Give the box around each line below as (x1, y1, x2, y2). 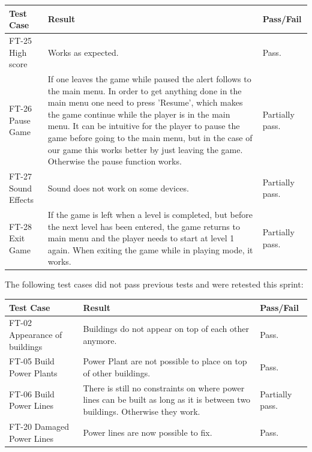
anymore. (83, 334, 117, 346)
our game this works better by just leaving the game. (47, 143, 243, 155)
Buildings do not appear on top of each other (83, 322, 249, 335)
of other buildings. (83, 367, 151, 379)
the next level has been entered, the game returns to (47, 220, 240, 232)
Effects (9, 193, 34, 206)
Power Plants (9, 367, 58, 379)
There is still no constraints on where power (83, 381, 245, 394)
